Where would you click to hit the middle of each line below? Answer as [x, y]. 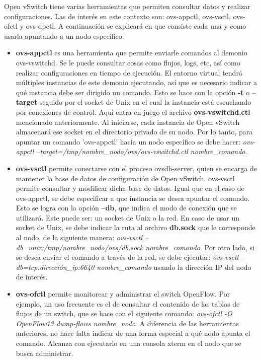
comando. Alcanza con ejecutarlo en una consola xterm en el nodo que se [128, 343]
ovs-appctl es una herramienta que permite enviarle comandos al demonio [132, 53]
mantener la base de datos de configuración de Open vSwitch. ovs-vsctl [125, 178]
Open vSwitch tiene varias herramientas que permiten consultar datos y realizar [127, 6]
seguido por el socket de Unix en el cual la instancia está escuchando [145, 102]
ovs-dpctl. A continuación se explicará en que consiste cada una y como [136, 26]
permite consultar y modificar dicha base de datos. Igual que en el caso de [130, 188]
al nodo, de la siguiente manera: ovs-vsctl [79, 237]
